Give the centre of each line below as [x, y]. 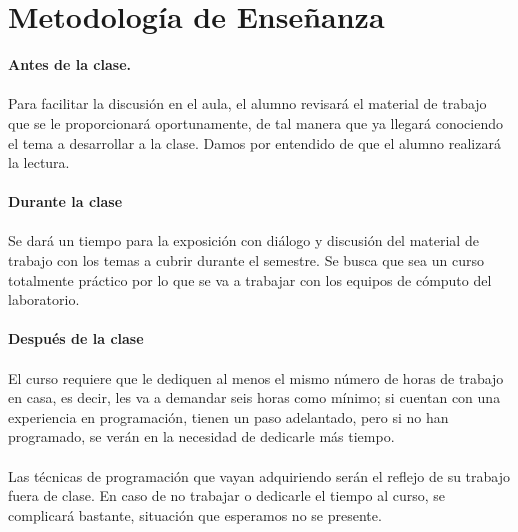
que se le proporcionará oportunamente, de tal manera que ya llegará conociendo [255, 122]
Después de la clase [76, 338]
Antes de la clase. [70, 64]
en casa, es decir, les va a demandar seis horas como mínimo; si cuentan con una [254, 397]
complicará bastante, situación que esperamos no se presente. [195, 514]
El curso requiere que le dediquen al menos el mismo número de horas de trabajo [256, 377]
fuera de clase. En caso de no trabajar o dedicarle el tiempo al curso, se [226, 495]
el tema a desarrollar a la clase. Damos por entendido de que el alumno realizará [254, 142]
